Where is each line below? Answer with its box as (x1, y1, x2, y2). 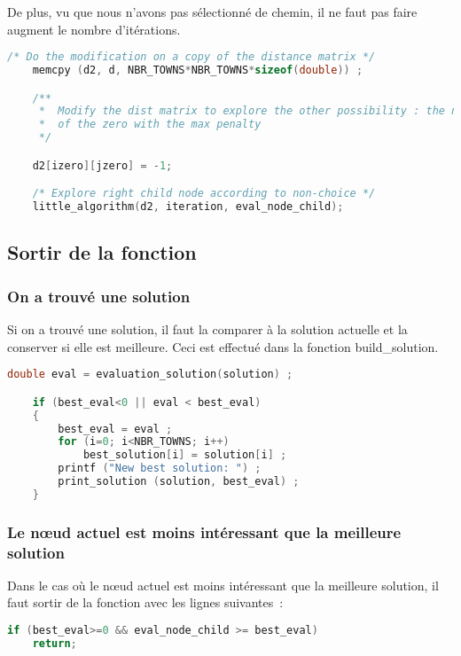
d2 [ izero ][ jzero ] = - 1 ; (32, 159, 173, 172)
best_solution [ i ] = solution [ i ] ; (82, 449, 287, 462)
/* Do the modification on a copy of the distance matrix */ (7, 51, 376, 64)
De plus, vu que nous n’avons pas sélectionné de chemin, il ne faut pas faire (7, 3, 418, 20)
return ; (32, 636, 77, 650)
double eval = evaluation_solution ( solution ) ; (7, 368, 293, 381)
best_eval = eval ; (58, 422, 173, 435)
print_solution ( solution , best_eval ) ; (58, 475, 300, 488)
